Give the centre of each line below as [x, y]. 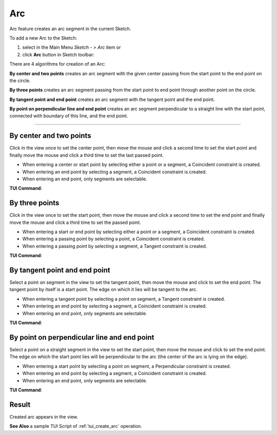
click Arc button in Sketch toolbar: [58, 54]
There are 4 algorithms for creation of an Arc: [57, 64]
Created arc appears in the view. [44, 417]
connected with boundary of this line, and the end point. [69, 116]
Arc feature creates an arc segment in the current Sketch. [70, 29]
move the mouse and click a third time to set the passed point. [75, 222]
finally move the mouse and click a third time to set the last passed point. [87, 155]
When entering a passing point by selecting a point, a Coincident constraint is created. [114, 239]
